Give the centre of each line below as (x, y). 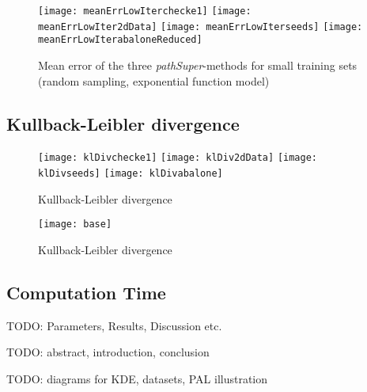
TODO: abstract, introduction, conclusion (108, 352)
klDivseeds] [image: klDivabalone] (131, 174)
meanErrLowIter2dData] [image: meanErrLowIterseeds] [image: (201, 27)
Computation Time (86, 292)
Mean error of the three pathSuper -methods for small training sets (198, 65)
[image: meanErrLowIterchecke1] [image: (145, 11)
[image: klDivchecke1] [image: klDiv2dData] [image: (178, 158)
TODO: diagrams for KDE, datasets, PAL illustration (137, 378)
